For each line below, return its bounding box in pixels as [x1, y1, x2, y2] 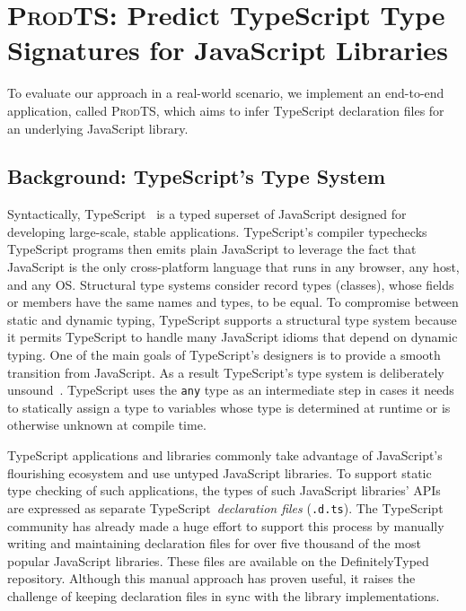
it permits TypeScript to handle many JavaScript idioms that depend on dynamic [7, 327, 458, 346]
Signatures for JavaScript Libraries [7, 31, 448, 68]
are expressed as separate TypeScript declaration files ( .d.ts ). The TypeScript [7, 498, 444, 517]
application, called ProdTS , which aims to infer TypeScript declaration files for [7, 100, 444, 119]
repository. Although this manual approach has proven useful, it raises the [7, 569, 416, 588]
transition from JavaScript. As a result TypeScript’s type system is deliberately [7, 362, 444, 381]
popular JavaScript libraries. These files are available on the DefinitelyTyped [7, 551, 429, 570]
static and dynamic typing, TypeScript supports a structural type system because [7, 310, 457, 328]
